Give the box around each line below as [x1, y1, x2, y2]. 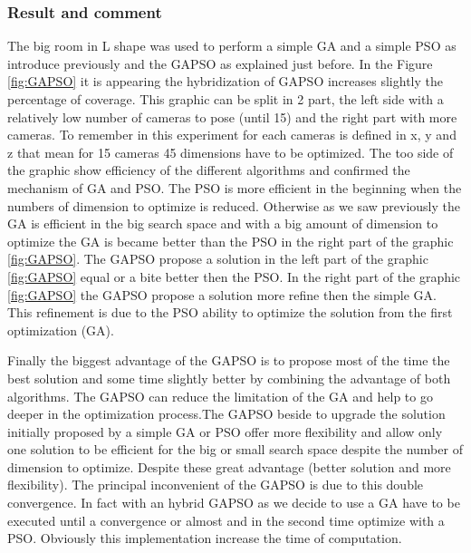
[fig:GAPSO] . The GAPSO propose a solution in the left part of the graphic [7, 249, 428, 268]
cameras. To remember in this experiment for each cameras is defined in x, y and [7, 125, 457, 144]
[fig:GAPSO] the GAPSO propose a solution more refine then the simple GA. [7, 285, 437, 304]
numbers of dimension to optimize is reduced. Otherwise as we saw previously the [7, 196, 460, 215]
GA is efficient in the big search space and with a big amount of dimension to [7, 214, 438, 233]
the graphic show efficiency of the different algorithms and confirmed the [7, 160, 410, 179]
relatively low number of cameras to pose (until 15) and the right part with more [7, 107, 457, 126]
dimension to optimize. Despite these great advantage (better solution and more [7, 457, 451, 476]
